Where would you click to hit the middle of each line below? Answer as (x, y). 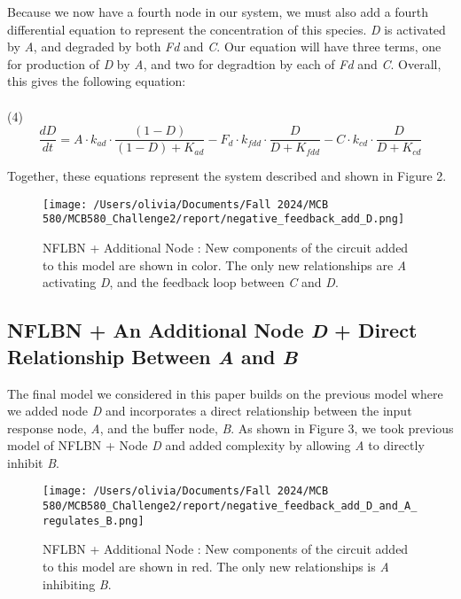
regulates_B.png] (94, 521)
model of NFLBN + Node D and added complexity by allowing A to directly (216, 445)
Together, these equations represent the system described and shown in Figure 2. (227, 176)
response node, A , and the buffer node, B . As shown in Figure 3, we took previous (230, 428)
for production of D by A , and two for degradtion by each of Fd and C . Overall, (224, 63)
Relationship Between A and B (152, 356)
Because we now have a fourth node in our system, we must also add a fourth (218, 12)
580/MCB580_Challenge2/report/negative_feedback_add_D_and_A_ (230, 506)
